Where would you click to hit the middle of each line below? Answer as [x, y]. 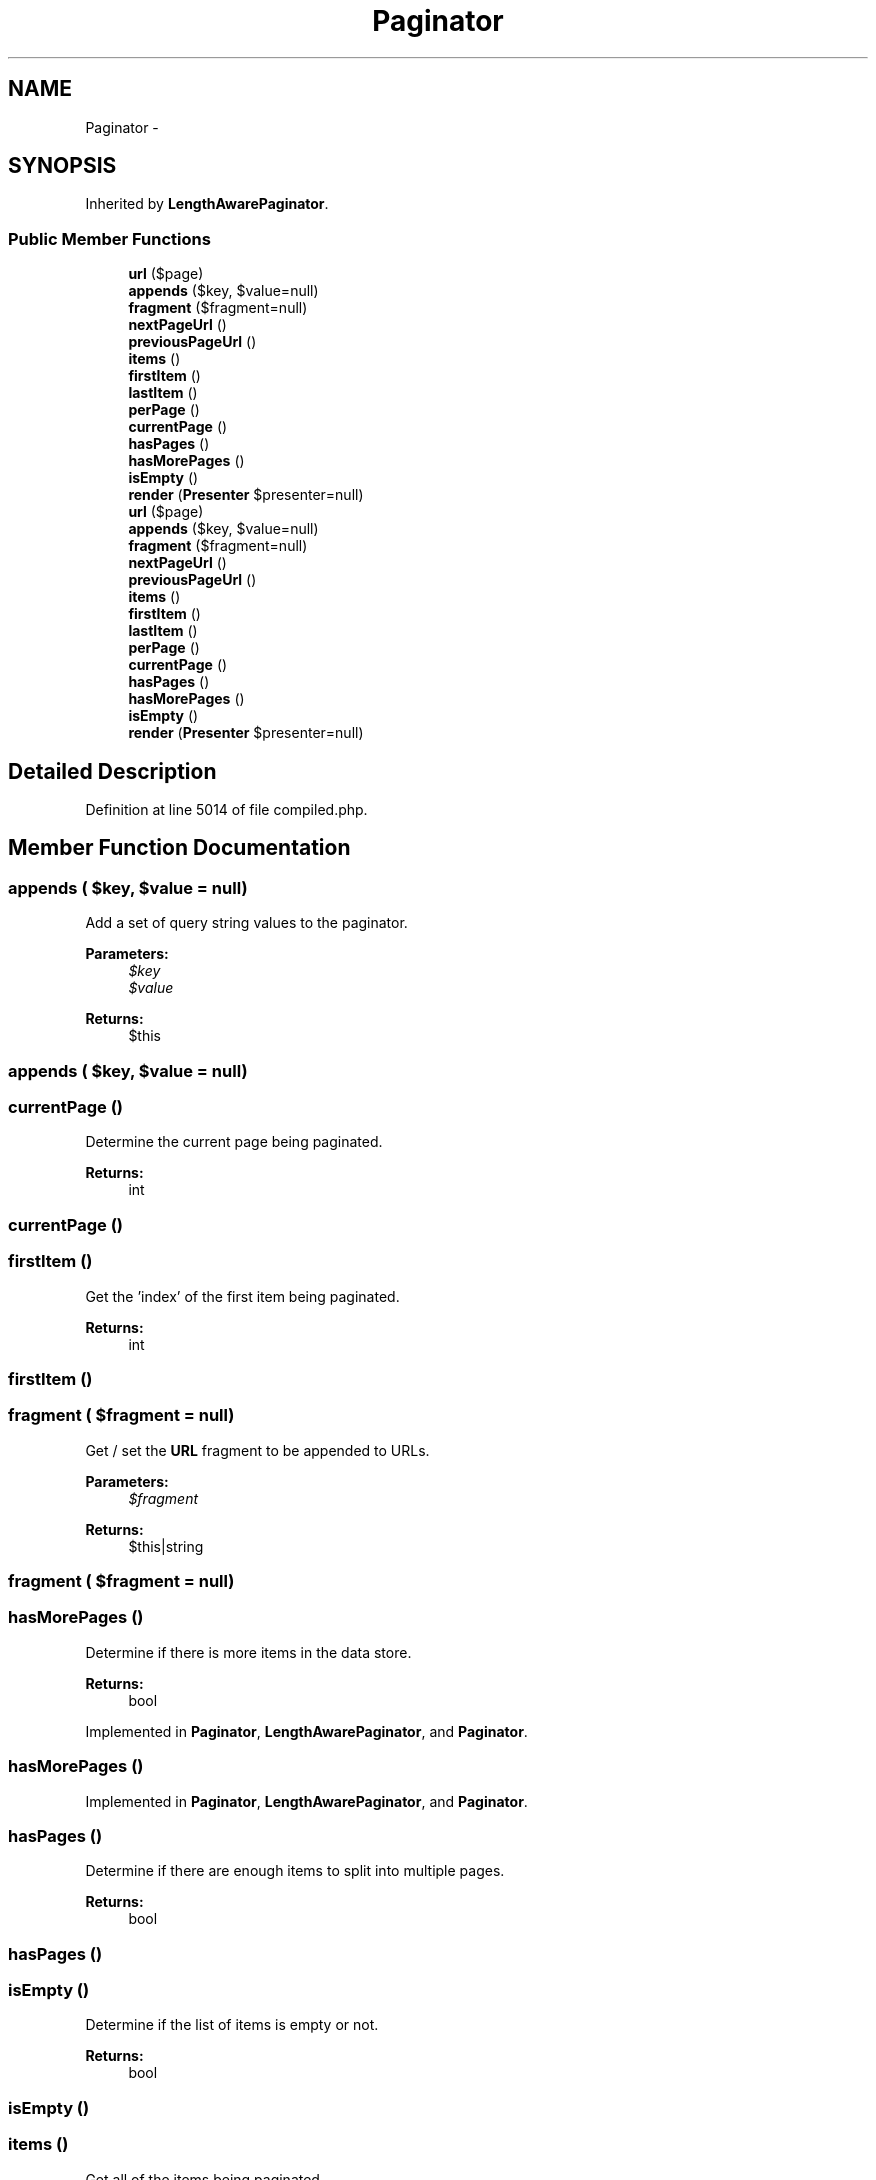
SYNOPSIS [62, 166]
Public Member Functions [109, 238]
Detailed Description [112, 771]
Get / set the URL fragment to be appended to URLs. [257, 1450]
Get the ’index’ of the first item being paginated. [242, 1296]
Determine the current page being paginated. [234, 1142]
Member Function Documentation [179, 848]
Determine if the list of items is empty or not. [232, 2025]
